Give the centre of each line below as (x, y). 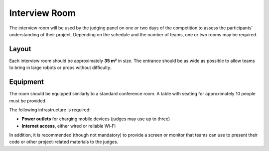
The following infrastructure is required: (50, 110)
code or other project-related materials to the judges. (64, 142)
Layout (20, 49)
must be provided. (28, 101)
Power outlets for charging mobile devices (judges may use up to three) (96, 119)
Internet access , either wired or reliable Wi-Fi (69, 126)
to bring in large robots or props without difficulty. (60, 68)
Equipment (27, 82)
